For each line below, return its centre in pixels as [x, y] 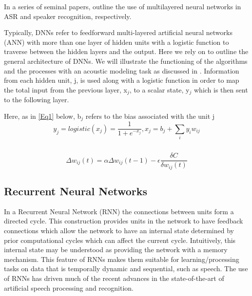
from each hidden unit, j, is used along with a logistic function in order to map [122, 80]
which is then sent [221, 89]
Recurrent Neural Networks [76, 191]
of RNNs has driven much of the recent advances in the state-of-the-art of [114, 278]
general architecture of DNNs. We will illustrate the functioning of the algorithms [126, 61]
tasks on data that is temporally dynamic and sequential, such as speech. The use [126, 268]
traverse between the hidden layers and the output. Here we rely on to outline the [126, 51]
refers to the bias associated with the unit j [150, 116]
